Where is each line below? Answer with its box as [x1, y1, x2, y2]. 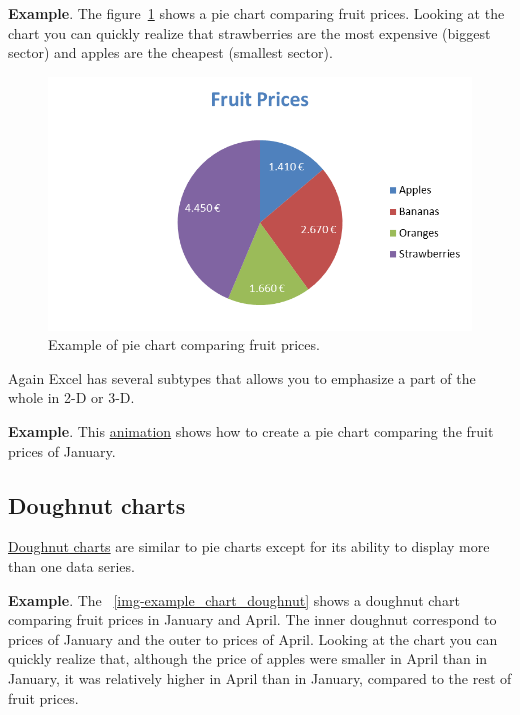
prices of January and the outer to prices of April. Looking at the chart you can [8, 628, 498, 649]
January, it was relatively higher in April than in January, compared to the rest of [8, 667, 512, 688]
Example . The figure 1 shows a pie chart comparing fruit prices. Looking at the [8, 3, 505, 23]
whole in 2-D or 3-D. [8, 387, 135, 408]
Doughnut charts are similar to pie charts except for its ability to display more [8, 536, 490, 557]
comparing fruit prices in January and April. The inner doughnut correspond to [8, 609, 497, 630]
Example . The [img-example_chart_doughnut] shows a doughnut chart [8, 589, 460, 610]
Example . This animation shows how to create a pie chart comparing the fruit [8, 420, 494, 441]
